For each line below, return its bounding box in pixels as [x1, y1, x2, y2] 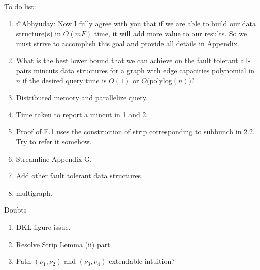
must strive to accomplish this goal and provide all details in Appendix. [16, 38, 239, 48]
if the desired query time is [22, 75, 107, 85]
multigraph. [16, 187, 53, 198]
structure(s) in [16, 28, 61, 39]
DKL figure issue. [16, 221, 71, 232]
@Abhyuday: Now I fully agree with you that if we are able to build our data [16, 18, 256, 28]
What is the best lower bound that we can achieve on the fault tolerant [16, 55, 238, 66]
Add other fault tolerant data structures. [16, 170, 143, 181]
